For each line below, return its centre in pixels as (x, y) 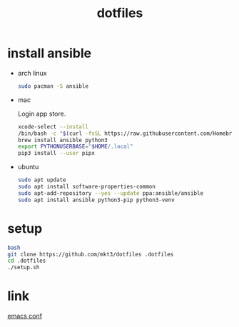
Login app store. (42, 114)
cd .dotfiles (27, 261)
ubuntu (28, 167)
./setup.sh (24, 268)
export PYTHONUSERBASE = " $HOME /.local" (75, 147)
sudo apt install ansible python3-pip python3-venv (96, 200)
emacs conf (25, 316)
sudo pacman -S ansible (53, 86)
